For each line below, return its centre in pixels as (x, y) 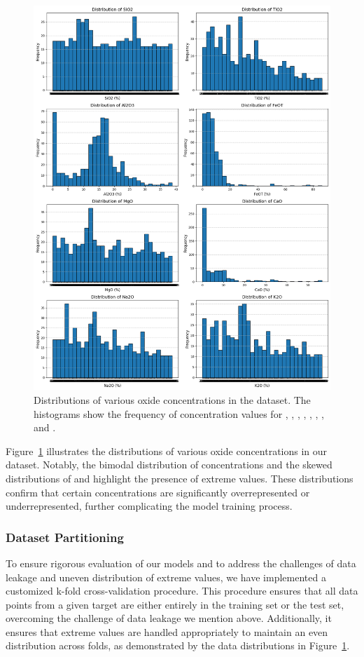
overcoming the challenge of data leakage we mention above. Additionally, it (169, 618)
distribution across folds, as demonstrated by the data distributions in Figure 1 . (178, 645)
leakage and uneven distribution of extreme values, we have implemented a (166, 577)
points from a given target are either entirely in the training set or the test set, (175, 604)
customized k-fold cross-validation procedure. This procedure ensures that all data (182, 591)
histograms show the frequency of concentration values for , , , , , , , (179, 413)
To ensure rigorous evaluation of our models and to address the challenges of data (181, 563)
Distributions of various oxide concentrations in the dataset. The (172, 399)
